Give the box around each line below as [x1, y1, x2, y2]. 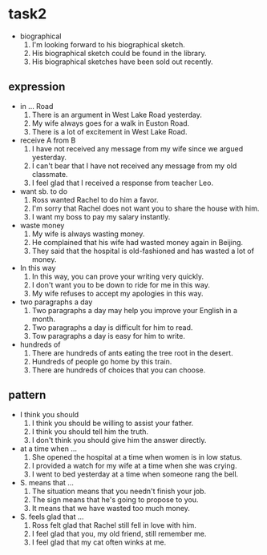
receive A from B [19, 135, 76, 145]
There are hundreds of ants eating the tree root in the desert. [31, 348, 234, 357]
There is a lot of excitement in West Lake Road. [31, 127, 188, 136]
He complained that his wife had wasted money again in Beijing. [31, 237, 243, 247]
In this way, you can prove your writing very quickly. [31, 271, 204, 281]
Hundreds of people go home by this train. [31, 356, 172, 366]
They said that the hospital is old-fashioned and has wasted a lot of [31, 246, 255, 255]
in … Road [19, 101, 54, 111]
